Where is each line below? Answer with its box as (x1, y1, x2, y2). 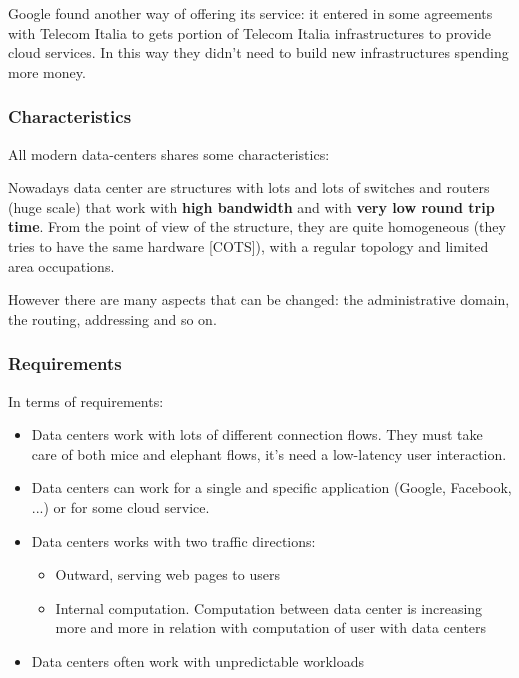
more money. (8, 61, 86, 82)
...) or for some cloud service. (31, 496, 210, 517)
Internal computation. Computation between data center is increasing (55, 597, 483, 618)
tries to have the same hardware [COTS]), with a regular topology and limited (8, 235, 489, 256)
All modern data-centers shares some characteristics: (8, 143, 330, 164)
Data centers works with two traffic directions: (31, 530, 316, 551)
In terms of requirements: (8, 390, 164, 411)
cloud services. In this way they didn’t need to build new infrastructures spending (8, 42, 509, 63)
